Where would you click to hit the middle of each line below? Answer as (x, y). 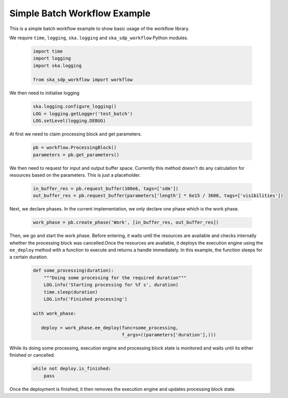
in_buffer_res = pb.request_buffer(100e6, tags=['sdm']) (106, 188)
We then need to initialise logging (44, 93)
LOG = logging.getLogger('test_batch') (83, 114)
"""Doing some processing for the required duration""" (115, 277)
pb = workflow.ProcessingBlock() (75, 148)
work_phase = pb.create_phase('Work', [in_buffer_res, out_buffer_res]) (126, 222)
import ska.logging (57, 65)
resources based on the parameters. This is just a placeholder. (75, 175)
